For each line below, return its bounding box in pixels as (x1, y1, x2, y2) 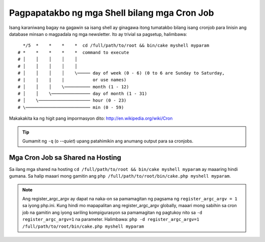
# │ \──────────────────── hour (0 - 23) (18, 98, 127, 103)
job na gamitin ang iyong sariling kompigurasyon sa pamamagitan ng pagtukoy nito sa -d (22, 209, 202, 215)
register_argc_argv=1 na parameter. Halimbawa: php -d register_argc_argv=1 (22, 216, 200, 222)
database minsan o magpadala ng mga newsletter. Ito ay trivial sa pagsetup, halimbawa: (9, 31, 187, 37)
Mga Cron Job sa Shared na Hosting (9, 153, 121, 161)
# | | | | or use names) (18, 77, 127, 83)
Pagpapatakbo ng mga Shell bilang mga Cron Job (9, 7, 214, 18)
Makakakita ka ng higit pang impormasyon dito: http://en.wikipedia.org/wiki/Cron (9, 115, 173, 121)
